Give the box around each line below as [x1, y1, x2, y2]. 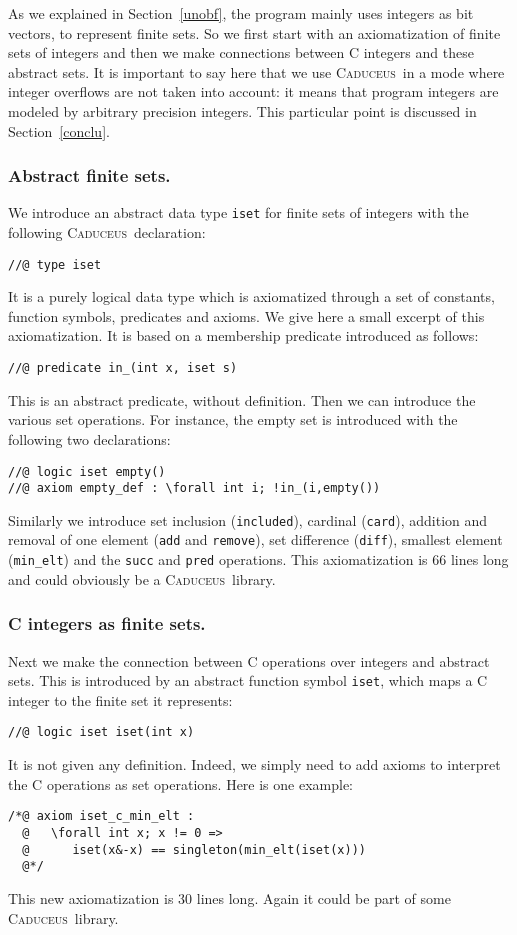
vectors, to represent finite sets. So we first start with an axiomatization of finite [8, 22, 501, 43]
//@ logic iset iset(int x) [8, 725, 195, 740]
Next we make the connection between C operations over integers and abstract [8, 650, 490, 671]
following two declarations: [8, 428, 171, 449]
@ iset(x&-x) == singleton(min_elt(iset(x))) [22, 842, 366, 857]
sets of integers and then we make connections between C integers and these [8, 42, 474, 63]
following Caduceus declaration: [8, 222, 206, 243]
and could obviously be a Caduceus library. [8, 568, 276, 589]
